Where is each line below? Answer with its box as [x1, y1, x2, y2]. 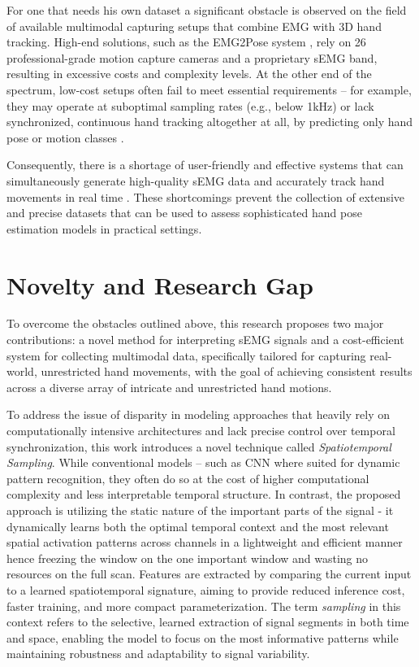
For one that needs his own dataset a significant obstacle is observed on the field [6, 2, 407, 18]
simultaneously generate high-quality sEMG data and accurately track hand [6, 172, 385, 189]
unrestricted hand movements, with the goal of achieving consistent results [41, 363, 413, 380]
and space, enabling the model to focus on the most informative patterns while [6, 629, 399, 646]
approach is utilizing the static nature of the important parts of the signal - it [6, 501, 394, 518]
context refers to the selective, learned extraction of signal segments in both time [6, 613, 409, 630]
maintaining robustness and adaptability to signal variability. [6, 645, 310, 662]
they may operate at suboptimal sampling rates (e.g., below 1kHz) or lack [6, 97, 374, 114]
